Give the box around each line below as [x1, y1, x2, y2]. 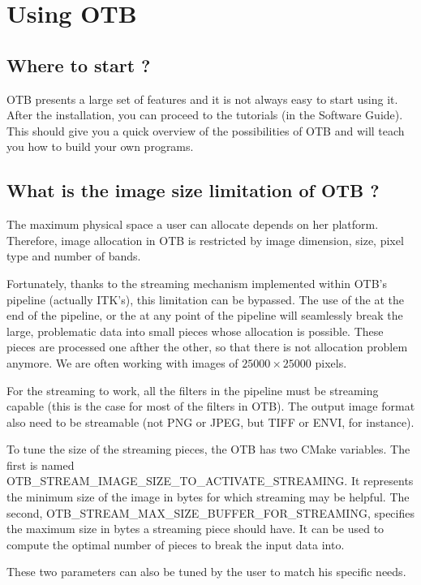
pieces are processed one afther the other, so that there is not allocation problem [6, 338, 408, 355]
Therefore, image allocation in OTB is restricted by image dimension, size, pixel [6, 231, 404, 248]
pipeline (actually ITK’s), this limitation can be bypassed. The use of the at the [6, 290, 404, 308]
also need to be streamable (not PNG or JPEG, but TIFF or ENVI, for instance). [6, 413, 415, 430]
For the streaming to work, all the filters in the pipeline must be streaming [6, 381, 379, 398]
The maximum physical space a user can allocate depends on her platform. [6, 216, 379, 233]
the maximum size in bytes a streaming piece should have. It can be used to [6, 520, 384, 537]
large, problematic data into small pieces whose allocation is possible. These [6, 322, 384, 339]
